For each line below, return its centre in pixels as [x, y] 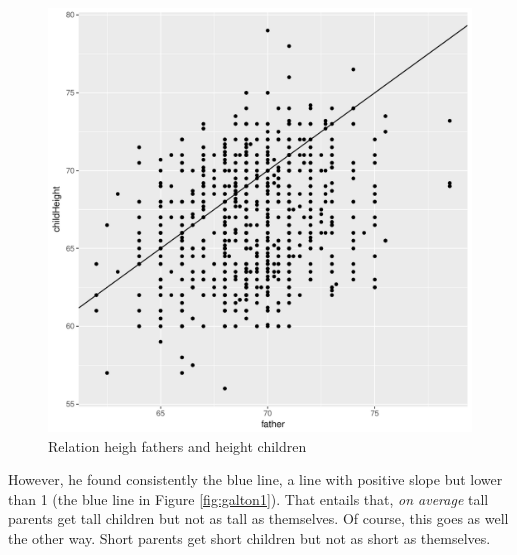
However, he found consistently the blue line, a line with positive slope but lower [255, 479]
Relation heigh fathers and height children [177, 445]
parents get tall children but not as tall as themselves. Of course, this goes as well [258, 518]
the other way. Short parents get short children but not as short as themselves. [249, 537]
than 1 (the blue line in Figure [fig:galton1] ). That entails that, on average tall [248, 498]
